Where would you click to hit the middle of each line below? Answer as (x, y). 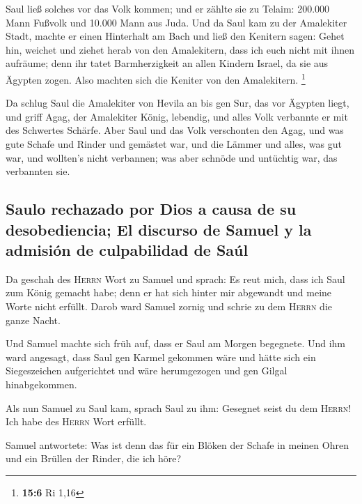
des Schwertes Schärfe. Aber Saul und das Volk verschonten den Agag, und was (175, 130)
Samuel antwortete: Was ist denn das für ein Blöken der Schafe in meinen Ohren (177, 444)
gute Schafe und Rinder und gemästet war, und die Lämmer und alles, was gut (174, 144)
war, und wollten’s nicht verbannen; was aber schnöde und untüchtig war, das (172, 157)
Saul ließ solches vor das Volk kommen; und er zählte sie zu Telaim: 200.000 (168, 8)
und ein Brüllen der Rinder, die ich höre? (94, 458)
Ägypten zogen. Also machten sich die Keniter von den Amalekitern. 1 (156, 78)
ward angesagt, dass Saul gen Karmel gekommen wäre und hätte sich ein (161, 357)
